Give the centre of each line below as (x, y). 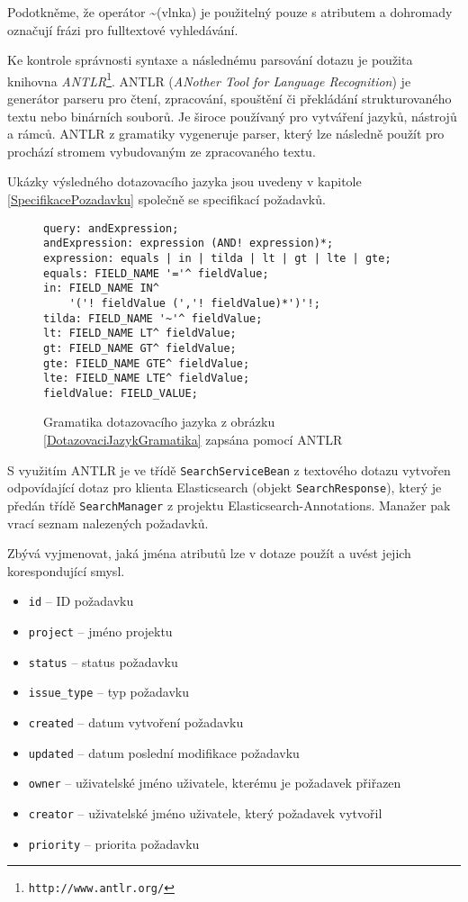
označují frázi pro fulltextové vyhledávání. (123, 29)
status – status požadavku (103, 661)
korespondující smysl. (66, 570)
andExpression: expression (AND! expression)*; (189, 244)
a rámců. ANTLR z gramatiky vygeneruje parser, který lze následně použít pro (226, 134)
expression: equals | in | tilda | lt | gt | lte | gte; (217, 258)
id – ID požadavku (81, 601)
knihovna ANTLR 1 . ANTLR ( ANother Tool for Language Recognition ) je (209, 79)
